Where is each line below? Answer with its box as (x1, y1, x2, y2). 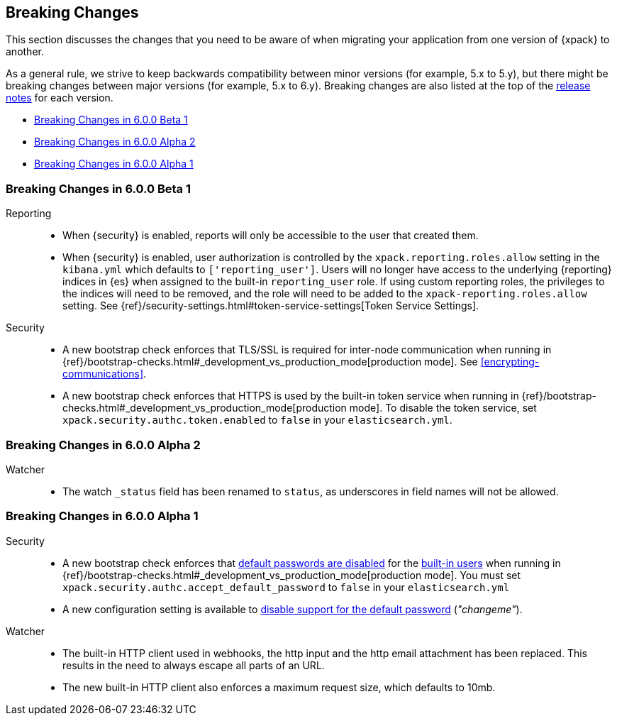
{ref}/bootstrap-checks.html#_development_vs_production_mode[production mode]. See (62, 356, 478, 368)
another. (6, 45, 44, 58)
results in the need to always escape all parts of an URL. (62, 659, 325, 671)
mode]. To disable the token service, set (349, 402, 537, 414)
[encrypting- (480, 356, 540, 368)
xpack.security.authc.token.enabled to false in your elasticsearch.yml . (62, 414, 452, 426)
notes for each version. (6, 92, 113, 104)
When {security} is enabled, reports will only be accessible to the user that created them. (62, 229, 479, 242)
